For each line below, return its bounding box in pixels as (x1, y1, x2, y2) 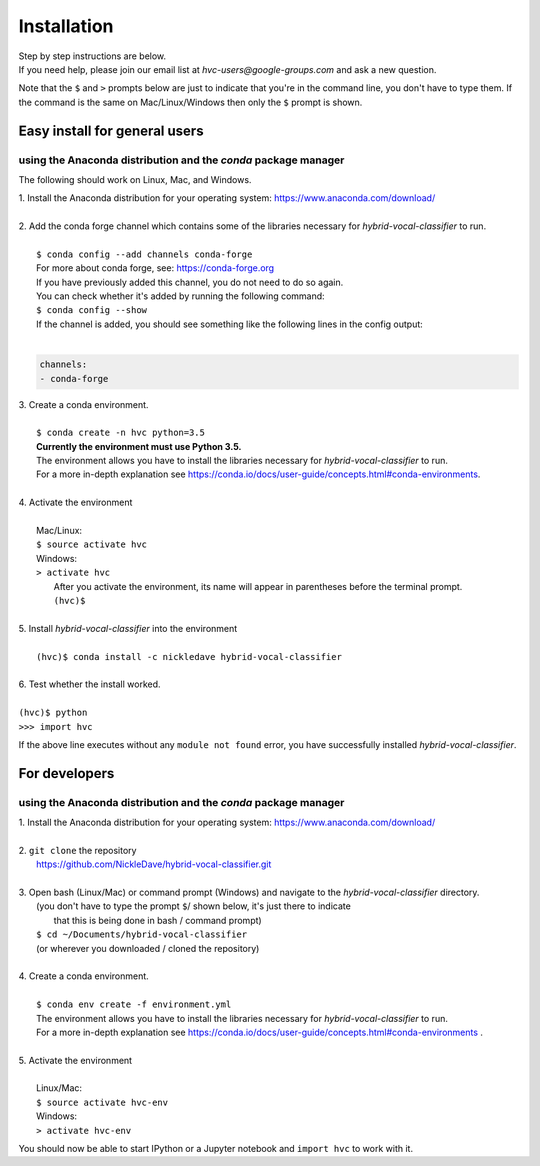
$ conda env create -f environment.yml (36, 999, 232, 1010)
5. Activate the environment (18, 1054, 133, 1066)
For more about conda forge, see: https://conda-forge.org (36, 262, 275, 274)
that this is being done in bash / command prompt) (53, 914, 262, 926)
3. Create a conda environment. (18, 398, 149, 410)
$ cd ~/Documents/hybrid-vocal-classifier (36, 929, 248, 940)
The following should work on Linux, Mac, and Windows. (18, 173, 252, 185)
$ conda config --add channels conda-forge (36, 248, 253, 260)
